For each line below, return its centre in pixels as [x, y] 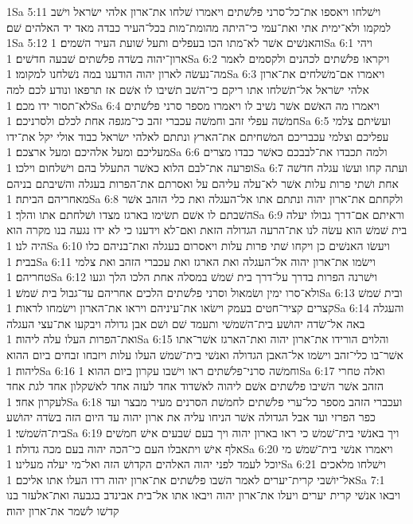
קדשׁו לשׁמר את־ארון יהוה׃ [63, 510]
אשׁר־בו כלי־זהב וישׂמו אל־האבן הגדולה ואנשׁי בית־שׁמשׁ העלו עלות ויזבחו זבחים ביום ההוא [205, 355]
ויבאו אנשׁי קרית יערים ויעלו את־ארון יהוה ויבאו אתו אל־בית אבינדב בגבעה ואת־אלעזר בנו [204, 495]
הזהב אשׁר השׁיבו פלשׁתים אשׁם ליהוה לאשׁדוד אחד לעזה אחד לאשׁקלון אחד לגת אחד [195, 386]
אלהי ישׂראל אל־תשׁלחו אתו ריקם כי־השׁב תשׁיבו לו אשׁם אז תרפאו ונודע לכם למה [188, 89]
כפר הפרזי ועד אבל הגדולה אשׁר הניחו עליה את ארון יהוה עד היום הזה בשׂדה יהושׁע [191, 417]
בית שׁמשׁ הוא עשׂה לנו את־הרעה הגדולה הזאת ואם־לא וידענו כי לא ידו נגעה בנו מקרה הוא [207, 230]
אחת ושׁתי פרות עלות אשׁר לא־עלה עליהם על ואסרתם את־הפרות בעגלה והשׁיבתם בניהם [203, 183]
